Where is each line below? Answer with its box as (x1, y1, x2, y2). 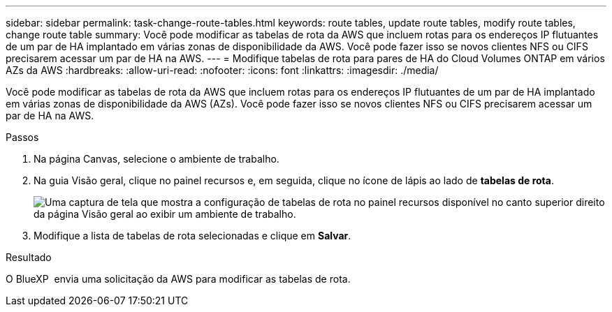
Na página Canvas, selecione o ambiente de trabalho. (34, 153, 279, 165)
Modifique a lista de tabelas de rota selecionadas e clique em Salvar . (34, 230, 351, 242)
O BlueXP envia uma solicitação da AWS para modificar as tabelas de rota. (6, 273, 351, 285)
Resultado (6, 251, 52, 263)
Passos (6, 131, 39, 143)
